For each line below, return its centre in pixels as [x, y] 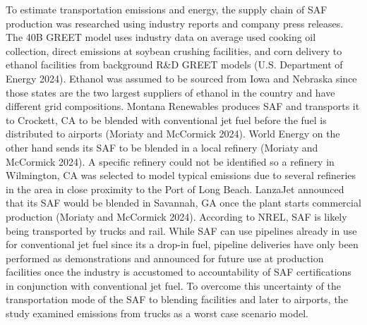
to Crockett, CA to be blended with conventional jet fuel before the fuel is [166, 119]
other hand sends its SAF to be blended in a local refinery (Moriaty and [162, 147]
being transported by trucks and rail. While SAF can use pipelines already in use [181, 230]
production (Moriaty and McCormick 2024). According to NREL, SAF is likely [176, 216]
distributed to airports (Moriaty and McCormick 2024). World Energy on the [173, 134]
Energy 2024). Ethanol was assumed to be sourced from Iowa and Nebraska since [181, 78]
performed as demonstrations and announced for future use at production [165, 258]
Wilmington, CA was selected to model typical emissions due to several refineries [181, 175]
